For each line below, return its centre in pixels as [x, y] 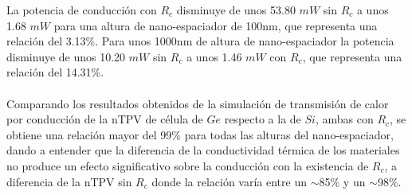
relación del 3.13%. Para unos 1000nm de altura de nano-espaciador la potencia [200, 41]
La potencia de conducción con [82, 10]
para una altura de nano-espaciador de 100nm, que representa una [216, 25]
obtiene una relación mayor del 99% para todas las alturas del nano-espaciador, [200, 134]
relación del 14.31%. [55, 72]
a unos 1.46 [214, 56]
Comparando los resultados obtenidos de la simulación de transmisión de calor [198, 103]
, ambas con [344, 119]
